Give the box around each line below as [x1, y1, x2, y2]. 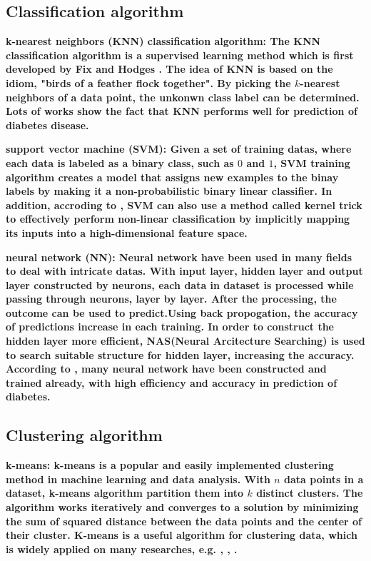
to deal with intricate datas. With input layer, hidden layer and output [6, 263, 363, 278]
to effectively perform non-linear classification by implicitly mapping [6, 211, 350, 226]
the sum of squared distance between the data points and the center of [6, 513, 362, 528]
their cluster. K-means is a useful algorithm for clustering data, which [6, 527, 357, 542]
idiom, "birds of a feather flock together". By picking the [6, 75, 291, 90]
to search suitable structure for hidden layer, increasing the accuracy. [6, 347, 355, 362]
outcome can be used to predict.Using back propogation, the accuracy [6, 305, 358, 320]
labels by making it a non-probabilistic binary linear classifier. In [6, 183, 332, 198]
